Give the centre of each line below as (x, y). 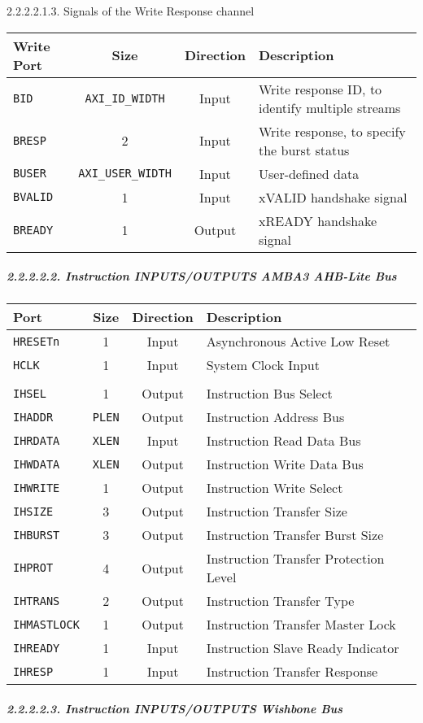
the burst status (304, 150)
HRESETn (37, 341)
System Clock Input (263, 365)
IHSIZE (33, 511)
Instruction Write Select (275, 488)
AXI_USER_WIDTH (125, 174)
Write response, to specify (332, 131)
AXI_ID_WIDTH (125, 98)
